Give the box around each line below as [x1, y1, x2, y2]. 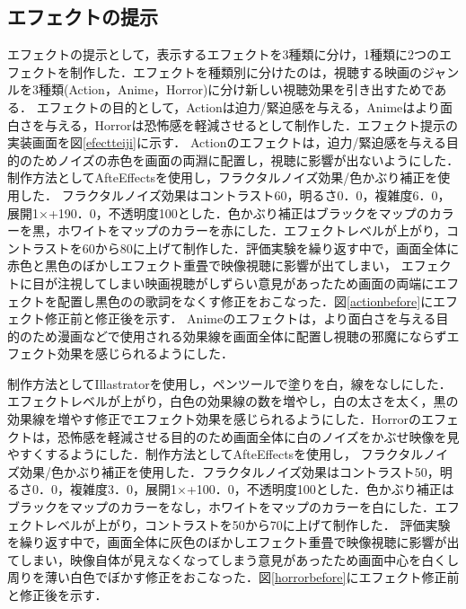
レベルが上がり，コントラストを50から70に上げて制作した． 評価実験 [44, 515, 451, 534]
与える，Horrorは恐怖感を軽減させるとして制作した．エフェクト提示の [44, 115, 459, 134]
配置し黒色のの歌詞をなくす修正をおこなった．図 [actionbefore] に [57, 291, 434, 310]
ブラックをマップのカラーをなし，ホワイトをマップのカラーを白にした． [7, 498, 435, 516]
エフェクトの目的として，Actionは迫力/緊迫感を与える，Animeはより [36, 97, 441, 116]
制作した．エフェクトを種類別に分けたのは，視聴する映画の [69, 62, 422, 81]
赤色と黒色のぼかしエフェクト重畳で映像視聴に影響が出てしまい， [7, 256, 397, 275]
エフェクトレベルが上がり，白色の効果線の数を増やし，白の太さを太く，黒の [7, 392, 459, 410]
